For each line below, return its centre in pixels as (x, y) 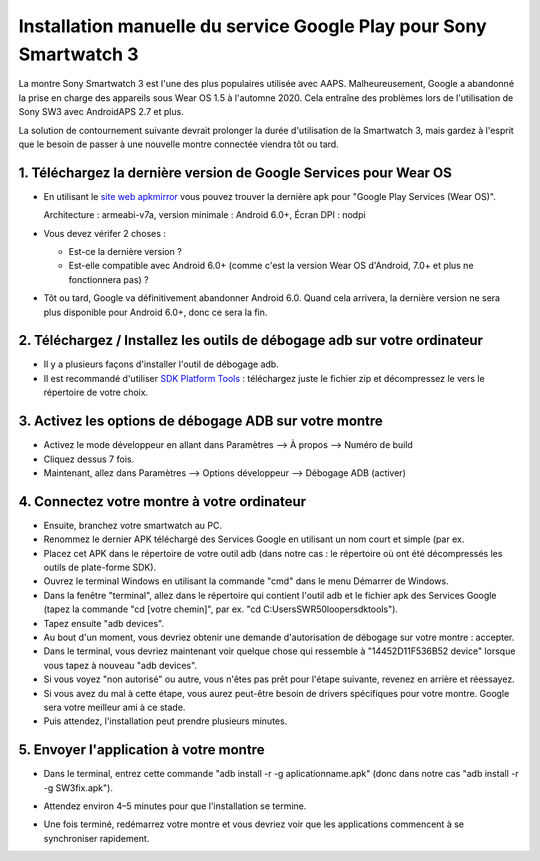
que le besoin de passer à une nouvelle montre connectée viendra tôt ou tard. (178, 144)
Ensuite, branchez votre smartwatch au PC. (132, 525)
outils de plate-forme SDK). (100, 567)
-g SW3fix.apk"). (78, 787)
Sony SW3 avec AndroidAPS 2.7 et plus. (101, 112)
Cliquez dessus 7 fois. (89, 459)
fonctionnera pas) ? (108, 279)
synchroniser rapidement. (96, 838)
